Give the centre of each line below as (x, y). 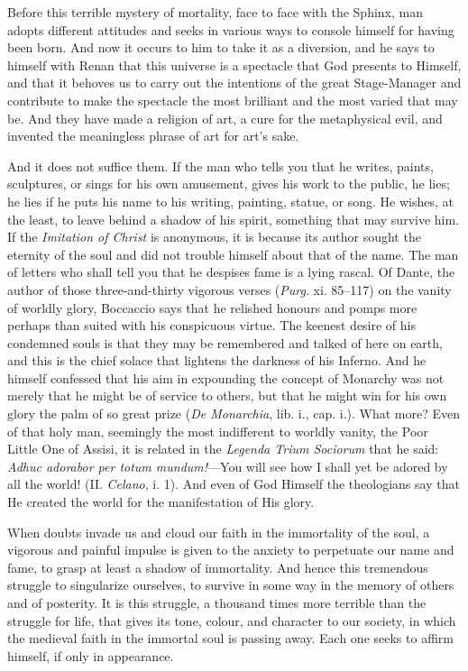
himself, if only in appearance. (91, 655)
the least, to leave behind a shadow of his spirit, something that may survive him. (234, 219)
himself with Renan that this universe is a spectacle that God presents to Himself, (234, 64)
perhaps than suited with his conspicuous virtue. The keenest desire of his (212, 325)
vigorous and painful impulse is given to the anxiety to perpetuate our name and (231, 550)
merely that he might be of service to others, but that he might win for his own (227, 395)
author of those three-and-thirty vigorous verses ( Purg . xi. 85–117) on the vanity (229, 289)
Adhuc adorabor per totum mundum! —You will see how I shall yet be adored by (228, 466)
